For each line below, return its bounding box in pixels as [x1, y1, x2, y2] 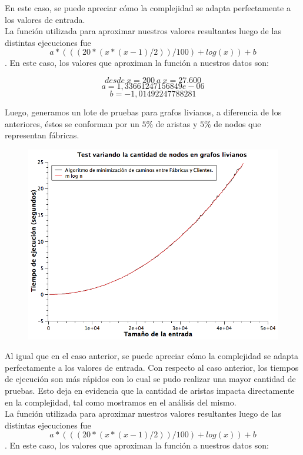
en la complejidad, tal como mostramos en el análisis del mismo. [5, 396, 237, 408]
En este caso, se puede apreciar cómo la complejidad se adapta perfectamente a [5, 2, 291, 14]
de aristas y [155, 117, 198, 129]
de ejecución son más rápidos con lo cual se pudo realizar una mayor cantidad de [5, 373, 296, 385]
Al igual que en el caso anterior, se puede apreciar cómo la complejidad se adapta [5, 350, 298, 362]
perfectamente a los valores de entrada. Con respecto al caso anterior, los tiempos [5, 361, 299, 373]
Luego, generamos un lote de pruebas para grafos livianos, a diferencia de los [5, 105, 282, 118]
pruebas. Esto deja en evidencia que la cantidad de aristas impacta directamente [5, 384, 295, 396]
